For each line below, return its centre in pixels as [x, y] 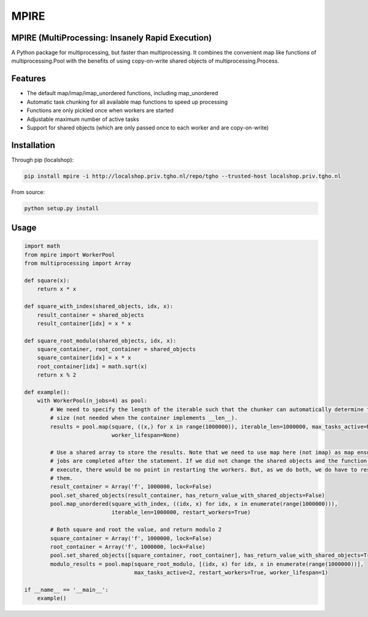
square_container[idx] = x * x [84, 358]
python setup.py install [62, 208]
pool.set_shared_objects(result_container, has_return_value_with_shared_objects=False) [187, 495]
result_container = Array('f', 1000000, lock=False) [131, 487]
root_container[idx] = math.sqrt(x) [92, 366]
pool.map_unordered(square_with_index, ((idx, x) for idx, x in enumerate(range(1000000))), [194, 504]
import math [42, 246]
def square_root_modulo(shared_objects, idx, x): [100, 340]
